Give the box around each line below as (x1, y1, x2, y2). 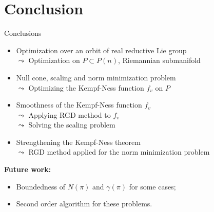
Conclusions (4, 28, 42, 38)
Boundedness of (16, 181, 66, 192)
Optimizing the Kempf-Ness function (28, 82, 144, 93)
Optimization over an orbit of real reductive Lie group (16, 45, 187, 55)
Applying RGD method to (28, 109, 111, 120)
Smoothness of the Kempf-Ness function (16, 99, 142, 110)
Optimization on (28, 55, 80, 66)
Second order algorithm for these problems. (16, 198, 152, 209)
